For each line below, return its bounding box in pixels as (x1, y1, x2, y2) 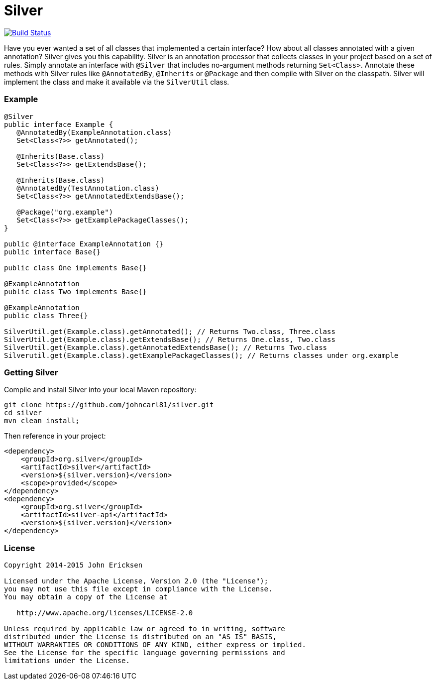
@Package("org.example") (16, 208, 113, 216)
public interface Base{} (4, 247, 101, 256)
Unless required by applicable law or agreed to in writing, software (4, 625, 285, 633)
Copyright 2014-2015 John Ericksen (4, 561, 143, 569)
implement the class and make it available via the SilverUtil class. (4, 77, 229, 86)
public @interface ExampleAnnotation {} (4, 239, 164, 248)
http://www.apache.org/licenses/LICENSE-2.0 (16, 609, 193, 617)
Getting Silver (4, 367, 58, 377)
